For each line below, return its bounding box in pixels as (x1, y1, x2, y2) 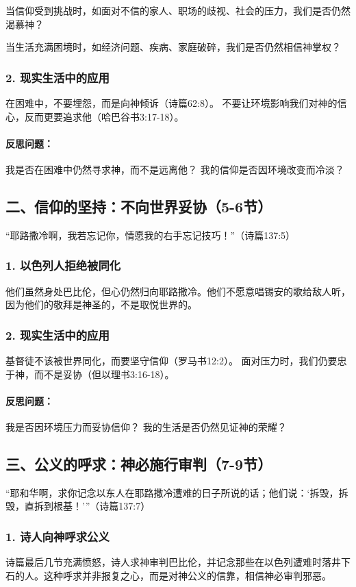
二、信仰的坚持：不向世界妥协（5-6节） (5, 195, 272, 216)
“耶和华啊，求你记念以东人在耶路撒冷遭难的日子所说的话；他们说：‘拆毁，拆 (5, 485, 348, 499)
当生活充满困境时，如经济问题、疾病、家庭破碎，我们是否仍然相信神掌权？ (5, 40, 341, 54)
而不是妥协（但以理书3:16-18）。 (34, 366, 175, 381)
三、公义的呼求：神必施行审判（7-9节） (5, 453, 272, 474)
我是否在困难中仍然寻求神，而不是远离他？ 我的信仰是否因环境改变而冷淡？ (5, 162, 344, 176)
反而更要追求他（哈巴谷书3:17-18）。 (24, 109, 184, 123)
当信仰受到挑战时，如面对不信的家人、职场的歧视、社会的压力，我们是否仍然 (5, 3, 351, 17)
